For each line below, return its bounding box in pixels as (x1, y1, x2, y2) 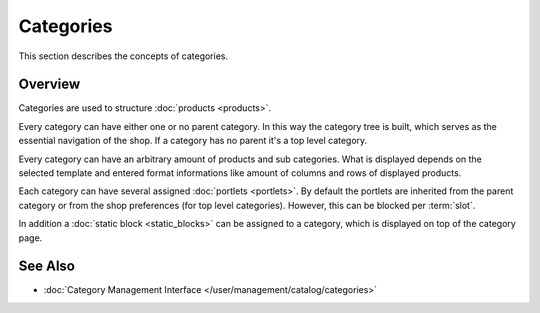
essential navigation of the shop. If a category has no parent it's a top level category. (18, 135, 368, 147)
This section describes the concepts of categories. (18, 50, 229, 62)
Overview (18, 76, 81, 93)
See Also (18, 258, 75, 275)
